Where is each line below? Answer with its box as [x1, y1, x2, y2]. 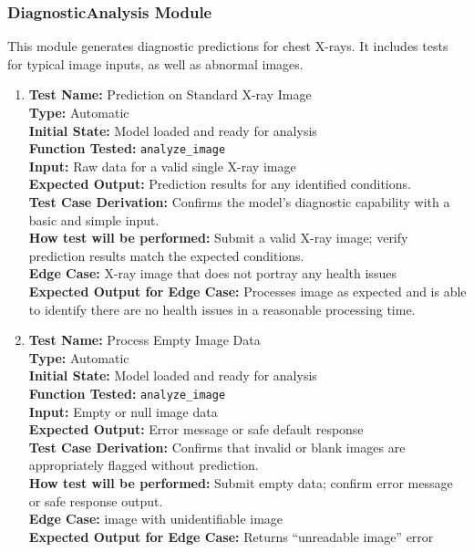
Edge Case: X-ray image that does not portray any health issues [28, 264, 397, 283]
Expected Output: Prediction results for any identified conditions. [28, 174, 411, 193]
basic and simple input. [28, 210, 160, 229]
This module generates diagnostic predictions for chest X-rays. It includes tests [7, 36, 448, 56]
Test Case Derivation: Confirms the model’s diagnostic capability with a [28, 193, 450, 212]
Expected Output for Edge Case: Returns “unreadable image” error [28, 526, 434, 546]
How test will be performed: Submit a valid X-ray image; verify [28, 228, 408, 247]
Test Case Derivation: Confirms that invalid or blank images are [28, 437, 406, 456]
